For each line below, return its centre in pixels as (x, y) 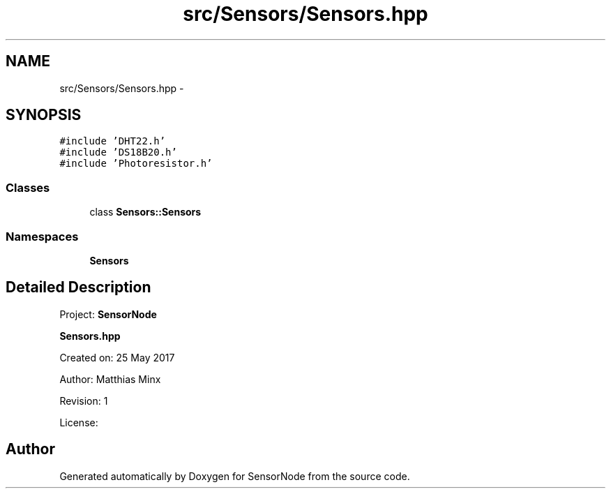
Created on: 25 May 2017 (117, 357)
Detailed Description (78, 287)
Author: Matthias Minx (110, 379)
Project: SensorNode (108, 314)
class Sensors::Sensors (145, 212)
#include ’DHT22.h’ (113, 141)
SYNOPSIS (44, 115)
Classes (28, 187)
